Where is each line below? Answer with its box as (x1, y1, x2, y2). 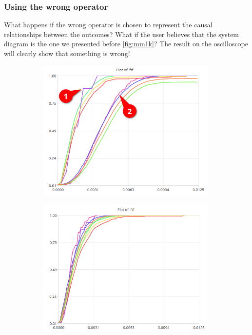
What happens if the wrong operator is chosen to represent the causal (4, 20, 213, 30)
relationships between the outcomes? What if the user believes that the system (4, 29, 239, 39)
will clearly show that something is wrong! (4, 48, 130, 58)
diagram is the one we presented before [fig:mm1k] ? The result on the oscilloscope (4, 39, 249, 49)
